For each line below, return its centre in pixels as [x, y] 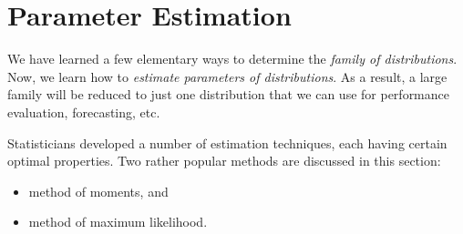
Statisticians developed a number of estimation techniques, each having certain [227, 142]
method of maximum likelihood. [118, 222]
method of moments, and [98, 191]
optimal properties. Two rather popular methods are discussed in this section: [224, 161]
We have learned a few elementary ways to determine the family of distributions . [232, 59]
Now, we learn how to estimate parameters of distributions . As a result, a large [227, 76]
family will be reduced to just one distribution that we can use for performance [229, 94]
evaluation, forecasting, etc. [84, 112]
